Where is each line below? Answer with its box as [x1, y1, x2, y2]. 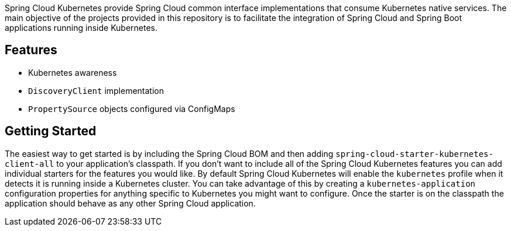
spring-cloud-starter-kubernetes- [335, 149, 493, 159]
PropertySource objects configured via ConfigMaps [28, 103, 235, 114]
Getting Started [5, 124, 97, 139]
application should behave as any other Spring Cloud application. [5, 198, 256, 208]
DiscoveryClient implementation [28, 85, 164, 96]
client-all [5, 159, 54, 169]
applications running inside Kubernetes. [5, 23, 158, 33]
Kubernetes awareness [28, 67, 117, 78]
